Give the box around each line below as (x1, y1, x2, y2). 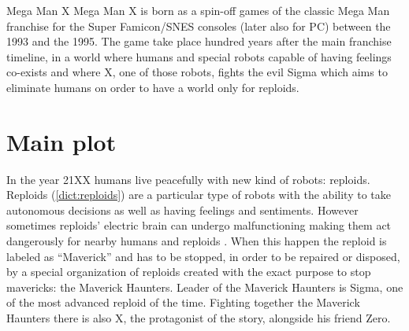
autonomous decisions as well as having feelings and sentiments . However (6, 201, 359, 218)
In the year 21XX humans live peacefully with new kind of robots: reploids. (6, 171, 370, 187)
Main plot (6, 125, 117, 157)
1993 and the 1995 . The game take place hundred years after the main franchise (6, 33, 392, 50)
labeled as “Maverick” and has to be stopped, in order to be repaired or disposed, (6, 248, 400, 264)
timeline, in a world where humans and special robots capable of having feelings (6, 48, 392, 64)
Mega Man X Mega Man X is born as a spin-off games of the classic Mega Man (6, 2, 390, 18)
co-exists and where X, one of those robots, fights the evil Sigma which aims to (6, 64, 388, 80)
